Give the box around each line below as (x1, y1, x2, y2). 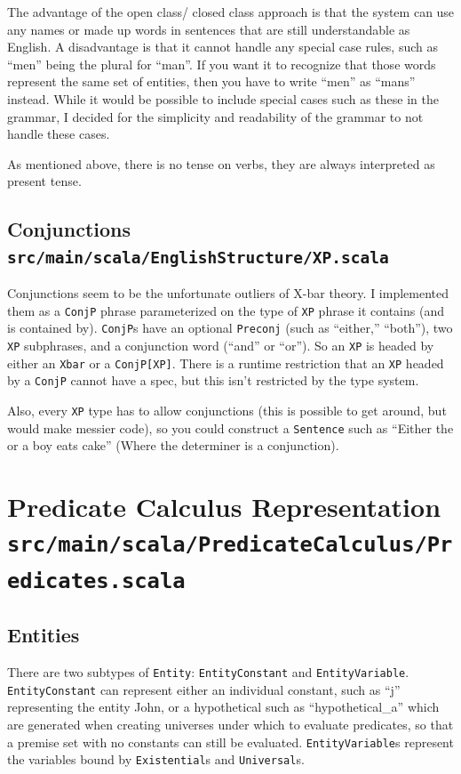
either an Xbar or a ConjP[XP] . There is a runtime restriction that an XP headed (7, 353, 444, 372)
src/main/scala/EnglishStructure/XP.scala (7, 247, 389, 267)
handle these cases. (7, 125, 110, 143)
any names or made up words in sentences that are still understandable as (7, 20, 410, 38)
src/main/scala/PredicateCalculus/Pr (7, 532, 453, 558)
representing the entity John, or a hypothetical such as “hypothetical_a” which (7, 697, 440, 716)
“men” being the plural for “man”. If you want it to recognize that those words (7, 54, 436, 73)
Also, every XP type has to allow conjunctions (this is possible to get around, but (7, 400, 447, 419)
